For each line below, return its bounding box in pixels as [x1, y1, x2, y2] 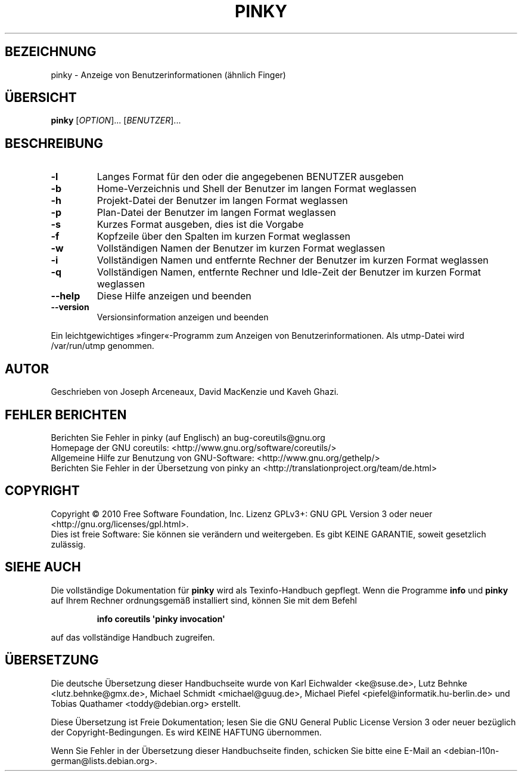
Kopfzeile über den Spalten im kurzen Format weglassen [97, 230, 351, 243]
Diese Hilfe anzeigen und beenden [97, 290, 251, 302]
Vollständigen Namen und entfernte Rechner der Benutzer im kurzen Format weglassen [97, 254, 489, 267]
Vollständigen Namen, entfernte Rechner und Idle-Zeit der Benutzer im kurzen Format [97, 266, 481, 279]
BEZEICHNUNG [5, 44, 97, 60]
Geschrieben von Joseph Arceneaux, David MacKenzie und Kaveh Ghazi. [51, 387, 339, 397]
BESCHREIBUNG [5, 135, 104, 151]
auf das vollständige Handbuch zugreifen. [51, 632, 215, 642]
